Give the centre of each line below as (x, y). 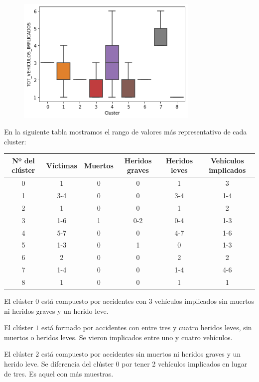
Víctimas (62, 165)
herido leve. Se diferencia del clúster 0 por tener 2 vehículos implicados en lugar (126, 364)
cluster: (15, 141)
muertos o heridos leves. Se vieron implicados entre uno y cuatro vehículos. (118, 337)
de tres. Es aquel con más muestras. (59, 373)
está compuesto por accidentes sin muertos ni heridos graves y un (141, 354)
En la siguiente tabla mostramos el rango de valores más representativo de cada (126, 132)
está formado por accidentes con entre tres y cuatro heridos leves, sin (146, 327)
